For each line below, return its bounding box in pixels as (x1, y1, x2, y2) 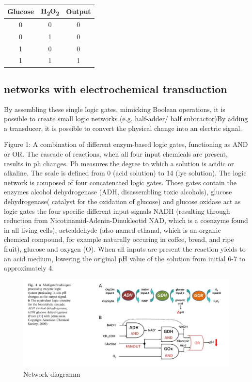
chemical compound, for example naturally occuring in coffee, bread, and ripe (4, 234, 234, 244)
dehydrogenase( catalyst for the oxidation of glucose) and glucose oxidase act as (4, 196, 241, 207)
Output (66, 6, 91, 16)
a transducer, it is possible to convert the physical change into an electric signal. (4, 123, 242, 133)
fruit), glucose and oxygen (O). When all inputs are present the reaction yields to (4, 244, 246, 254)
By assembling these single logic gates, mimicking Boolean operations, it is (4, 104, 225, 114)
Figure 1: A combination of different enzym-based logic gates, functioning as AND (4, 139, 248, 149)
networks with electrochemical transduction (4, 81, 227, 96)
